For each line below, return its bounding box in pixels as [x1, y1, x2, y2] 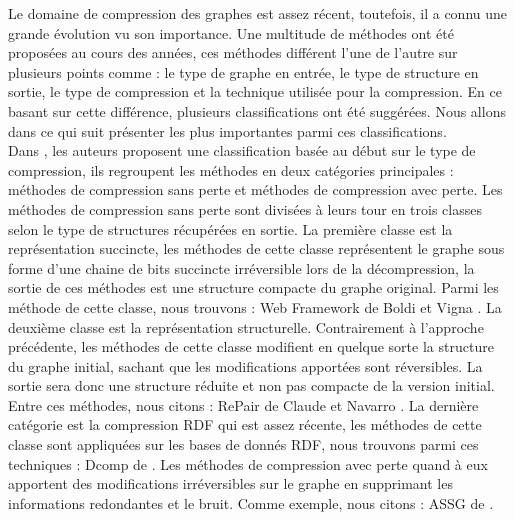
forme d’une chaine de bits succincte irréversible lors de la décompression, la [8, 257, 475, 278]
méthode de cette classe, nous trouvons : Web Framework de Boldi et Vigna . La [8, 296, 502, 317]
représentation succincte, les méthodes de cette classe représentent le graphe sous [8, 238, 505, 259]
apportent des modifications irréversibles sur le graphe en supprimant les [8, 473, 453, 494]
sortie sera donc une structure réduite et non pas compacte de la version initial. [8, 375, 495, 396]
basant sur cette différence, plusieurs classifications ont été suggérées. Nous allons [8, 100, 506, 121]
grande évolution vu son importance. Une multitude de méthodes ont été [8, 22, 454, 43]
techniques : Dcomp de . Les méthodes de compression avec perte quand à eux [8, 453, 488, 474]
